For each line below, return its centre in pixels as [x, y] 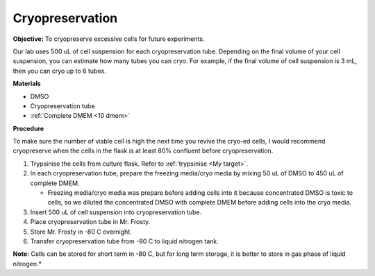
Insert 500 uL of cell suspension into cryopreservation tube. [116, 212]
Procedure [28, 128]
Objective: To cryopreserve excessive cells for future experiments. [109, 39]
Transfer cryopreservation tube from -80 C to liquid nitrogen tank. [124, 241]
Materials [27, 84]
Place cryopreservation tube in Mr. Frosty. [90, 222]
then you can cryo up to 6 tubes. [60, 71]
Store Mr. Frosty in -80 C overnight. [81, 232]
